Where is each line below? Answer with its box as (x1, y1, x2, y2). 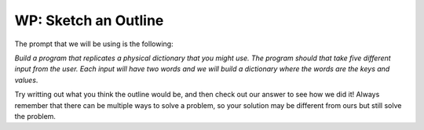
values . (14, 75, 38, 85)
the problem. (14, 111, 57, 121)
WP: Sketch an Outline (14, 12, 164, 29)
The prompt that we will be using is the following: (14, 39, 174, 49)
